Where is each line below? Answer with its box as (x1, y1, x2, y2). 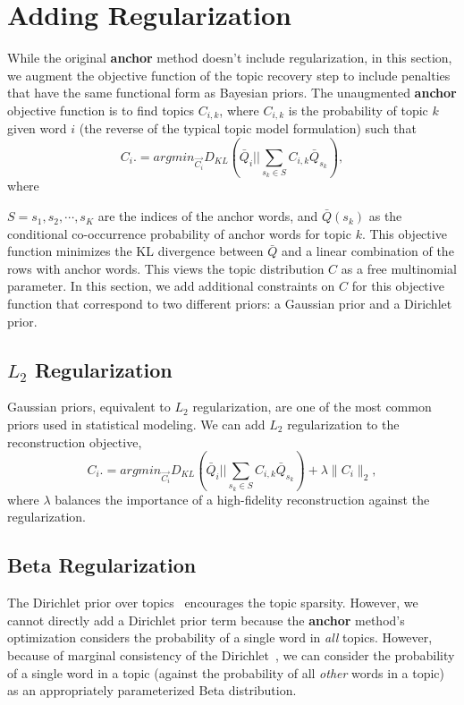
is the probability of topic (288, 100, 428, 119)
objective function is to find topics (7, 100, 195, 119)
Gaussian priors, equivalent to (7, 397, 171, 416)
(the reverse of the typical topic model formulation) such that (79, 119, 417, 138)
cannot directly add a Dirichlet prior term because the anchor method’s (7, 610, 405, 629)
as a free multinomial (341, 259, 458, 277)
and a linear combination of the (281, 242, 454, 260)
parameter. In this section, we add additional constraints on (7, 276, 335, 295)
